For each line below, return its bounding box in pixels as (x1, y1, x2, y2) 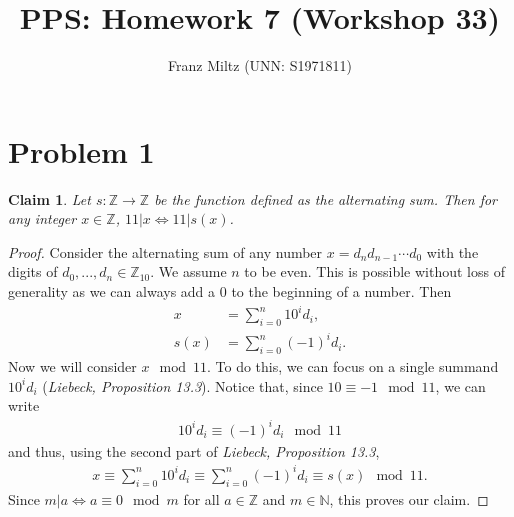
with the (426, 241, 479, 262)
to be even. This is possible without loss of (244, 261, 505, 282)
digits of (8, 261, 58, 282)
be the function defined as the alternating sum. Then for (154, 188, 497, 209)
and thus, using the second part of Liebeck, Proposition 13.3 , (8, 440, 380, 461)
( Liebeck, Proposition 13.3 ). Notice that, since (42, 375, 323, 396)
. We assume (150, 261, 227, 282)
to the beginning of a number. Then (231, 281, 452, 302)
